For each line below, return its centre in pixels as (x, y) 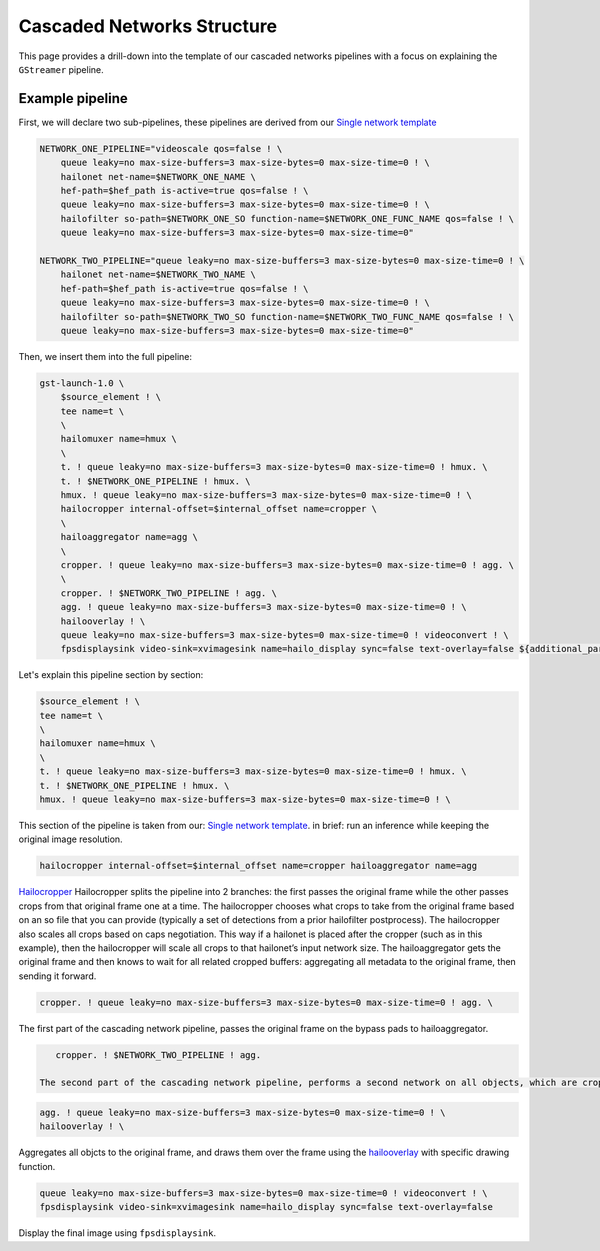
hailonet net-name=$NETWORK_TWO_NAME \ (158, 274)
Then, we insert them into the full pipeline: (105, 356)
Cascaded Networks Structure (148, 26)
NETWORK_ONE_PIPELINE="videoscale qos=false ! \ (161, 148)
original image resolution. (71, 839)
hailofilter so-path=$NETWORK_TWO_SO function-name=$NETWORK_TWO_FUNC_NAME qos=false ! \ (287, 316)
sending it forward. (57, 976)
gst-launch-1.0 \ (82, 383)
